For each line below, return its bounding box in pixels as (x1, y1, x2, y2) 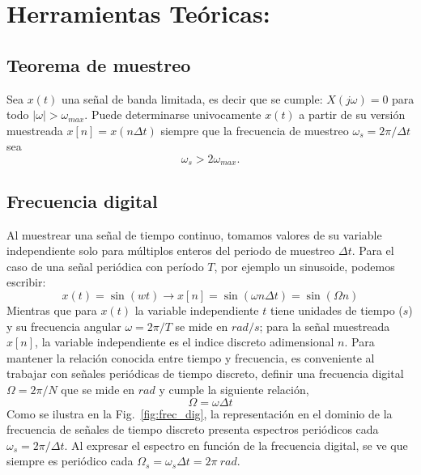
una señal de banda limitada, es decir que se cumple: (61, 90, 323, 107)
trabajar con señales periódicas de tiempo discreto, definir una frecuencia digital (6, 365, 404, 382)
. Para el (351, 242, 394, 259)
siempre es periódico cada (6, 452, 134, 469)
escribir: (6, 274, 46, 291)
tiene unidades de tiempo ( (270, 301, 403, 318)
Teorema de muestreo (6, 52, 191, 77)
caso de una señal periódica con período (6, 257, 204, 274)
